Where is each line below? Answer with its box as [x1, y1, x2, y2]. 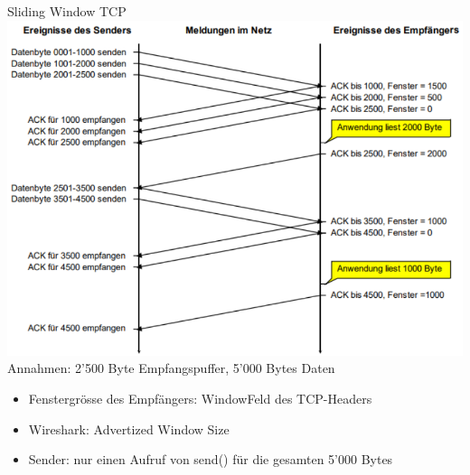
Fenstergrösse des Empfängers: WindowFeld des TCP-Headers [28, 388, 372, 407]
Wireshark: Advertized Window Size [28, 419, 230, 438]
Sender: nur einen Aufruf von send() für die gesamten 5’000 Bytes [28, 450, 393, 469]
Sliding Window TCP [7, 2, 127, 20]
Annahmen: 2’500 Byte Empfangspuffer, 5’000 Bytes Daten [7, 359, 335, 377]
